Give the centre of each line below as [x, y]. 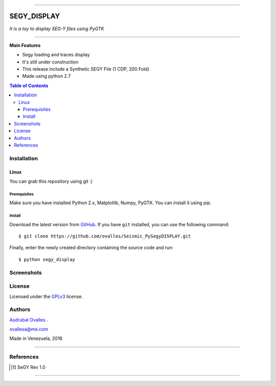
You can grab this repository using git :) [51, 181]
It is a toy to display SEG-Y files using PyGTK [57, 29]
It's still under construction [50, 62]
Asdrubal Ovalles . [29, 319]
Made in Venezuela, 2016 [36, 338]
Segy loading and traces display [56, 55]
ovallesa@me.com [29, 329]
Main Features [25, 45]
